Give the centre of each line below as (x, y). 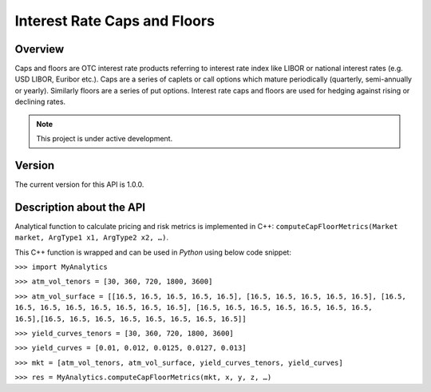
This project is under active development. (105, 139)
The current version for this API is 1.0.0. (79, 184)
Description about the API (80, 207)
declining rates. (40, 102)
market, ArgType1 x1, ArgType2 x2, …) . (92, 238)
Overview (40, 49)
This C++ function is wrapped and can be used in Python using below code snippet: (153, 252)
